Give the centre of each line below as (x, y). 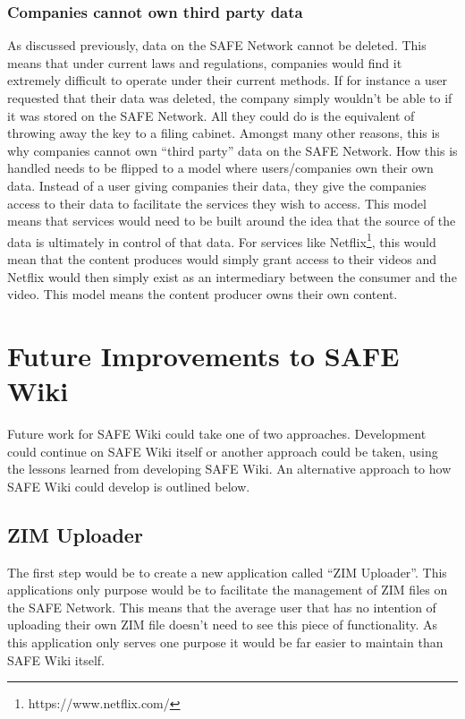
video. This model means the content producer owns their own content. (203, 294)
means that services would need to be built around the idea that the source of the (232, 221)
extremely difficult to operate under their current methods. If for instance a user (228, 80)
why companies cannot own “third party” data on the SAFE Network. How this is (232, 150)
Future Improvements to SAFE (203, 355)
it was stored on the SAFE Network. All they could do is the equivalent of (211, 115)
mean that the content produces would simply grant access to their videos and (222, 259)
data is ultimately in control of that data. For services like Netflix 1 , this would (222, 240)
